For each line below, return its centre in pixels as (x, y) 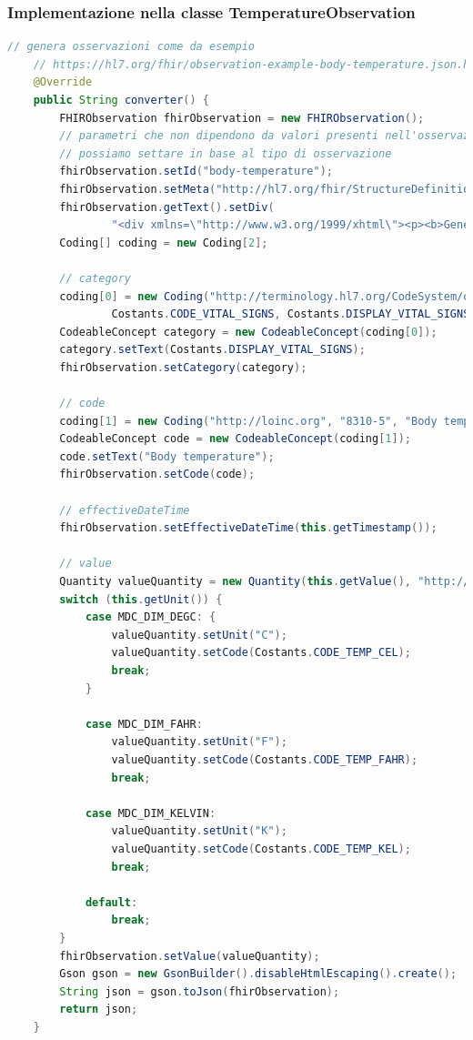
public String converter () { (121, 100)
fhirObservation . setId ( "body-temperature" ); (196, 172)
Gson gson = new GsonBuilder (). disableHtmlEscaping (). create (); (258, 974)
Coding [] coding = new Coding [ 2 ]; (164, 242)
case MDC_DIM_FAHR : (144, 724)
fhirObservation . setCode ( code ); (157, 475)
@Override (63, 82)
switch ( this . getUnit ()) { (141, 599)
